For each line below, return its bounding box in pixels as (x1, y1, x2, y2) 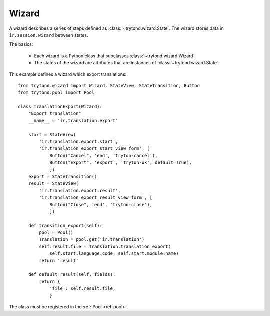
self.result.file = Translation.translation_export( (39, 243, 171, 249)
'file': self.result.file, (49, 286, 116, 291)
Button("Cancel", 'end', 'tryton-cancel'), (49, 153, 158, 158)
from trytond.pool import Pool (18, 90, 95, 95)
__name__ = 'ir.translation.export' (28, 118, 118, 123)
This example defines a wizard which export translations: (9, 71, 127, 77)
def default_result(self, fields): (28, 272, 116, 277)
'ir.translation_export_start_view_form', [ (39, 146, 150, 151)
